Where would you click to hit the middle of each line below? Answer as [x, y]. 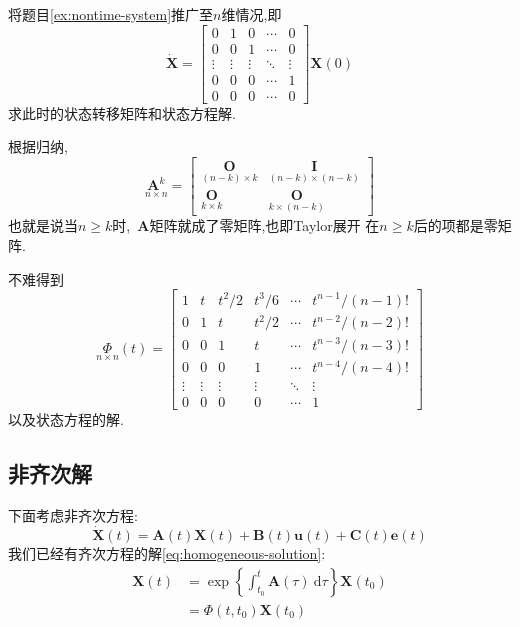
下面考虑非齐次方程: [73, 515]
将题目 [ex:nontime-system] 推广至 [111, 14]
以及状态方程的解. [66, 419]
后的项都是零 [455, 225]
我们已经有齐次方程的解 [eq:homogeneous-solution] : [167, 553]
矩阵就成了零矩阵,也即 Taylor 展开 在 [264, 225]
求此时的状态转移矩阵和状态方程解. [122, 112]
